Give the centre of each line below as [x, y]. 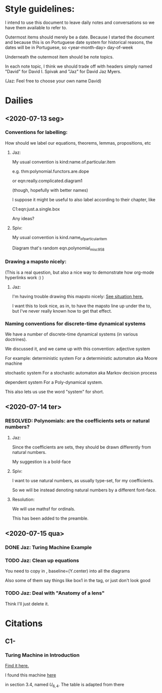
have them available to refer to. [36, 27]
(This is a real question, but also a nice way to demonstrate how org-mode [80, 272]
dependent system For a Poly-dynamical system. [54, 382]
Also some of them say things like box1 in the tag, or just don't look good [78, 581]
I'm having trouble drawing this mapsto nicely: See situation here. [78, 296]
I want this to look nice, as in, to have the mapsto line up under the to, [82, 306]
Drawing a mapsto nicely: [36, 262]
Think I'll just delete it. [27, 604]
